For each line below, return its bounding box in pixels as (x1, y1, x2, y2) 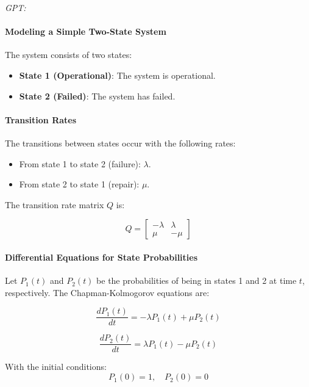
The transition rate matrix (5, 198, 104, 211)
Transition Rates (5, 113, 77, 126)
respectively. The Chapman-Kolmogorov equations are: (5, 286, 210, 298)
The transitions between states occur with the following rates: (5, 136, 236, 149)
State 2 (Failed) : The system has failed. (19, 89, 176, 102)
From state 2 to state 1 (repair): (19, 178, 140, 190)
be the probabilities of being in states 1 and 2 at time (96, 274, 297, 287)
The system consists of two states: (5, 48, 132, 61)
